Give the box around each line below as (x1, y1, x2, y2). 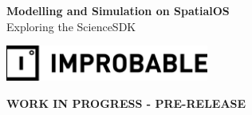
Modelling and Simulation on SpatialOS (6, 2, 230, 18)
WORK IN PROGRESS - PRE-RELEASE (6, 94, 246, 111)
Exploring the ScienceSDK (6, 18, 136, 34)
